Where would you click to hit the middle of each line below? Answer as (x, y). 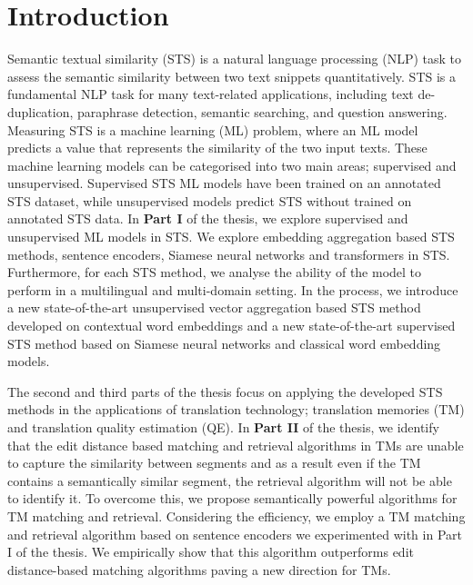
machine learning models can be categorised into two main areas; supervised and (232, 165)
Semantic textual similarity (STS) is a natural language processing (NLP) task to (235, 59)
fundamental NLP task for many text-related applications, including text (211, 94)
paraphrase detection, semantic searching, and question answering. (262, 111)
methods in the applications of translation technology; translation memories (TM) (236, 409)
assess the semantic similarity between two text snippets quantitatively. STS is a (232, 76)
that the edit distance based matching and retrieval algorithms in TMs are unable (236, 445)
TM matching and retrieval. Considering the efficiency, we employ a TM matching (236, 516)
